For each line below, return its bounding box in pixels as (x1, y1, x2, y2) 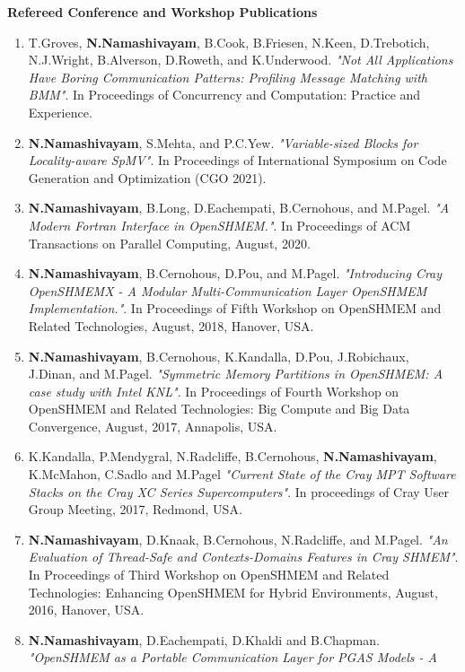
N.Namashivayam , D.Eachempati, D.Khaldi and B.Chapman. (28, 630, 380, 649)
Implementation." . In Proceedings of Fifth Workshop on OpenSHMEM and (28, 299, 442, 318)
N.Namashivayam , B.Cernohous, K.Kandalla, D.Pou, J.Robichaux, (28, 346, 409, 365)
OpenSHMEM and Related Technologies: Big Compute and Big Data (28, 399, 410, 418)
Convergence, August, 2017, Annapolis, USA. (28, 416, 277, 435)
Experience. (28, 102, 92, 121)
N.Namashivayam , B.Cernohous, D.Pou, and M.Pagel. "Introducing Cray (28, 264, 443, 283)
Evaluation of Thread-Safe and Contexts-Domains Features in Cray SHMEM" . (28, 547, 459, 566)
